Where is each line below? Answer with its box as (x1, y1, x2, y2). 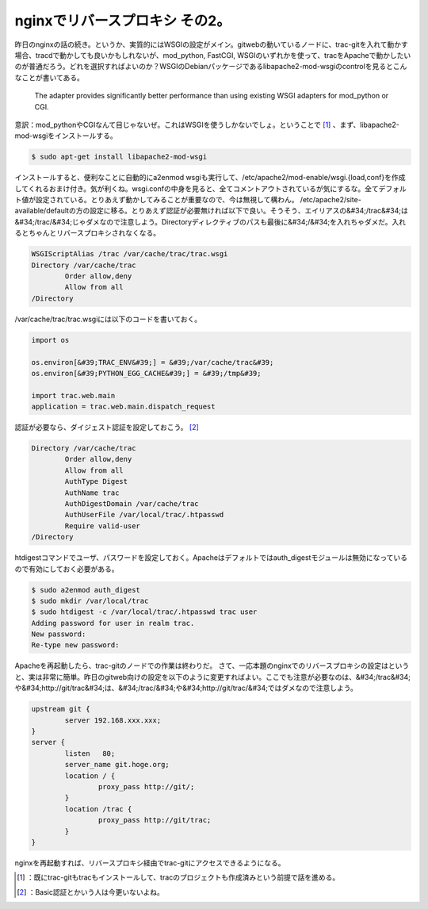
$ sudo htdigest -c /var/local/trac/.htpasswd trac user (31, 608, 258, 616)
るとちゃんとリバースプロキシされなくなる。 (14, 228, 161, 238)
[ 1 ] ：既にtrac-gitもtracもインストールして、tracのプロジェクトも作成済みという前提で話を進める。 (17, 873, 340, 882)
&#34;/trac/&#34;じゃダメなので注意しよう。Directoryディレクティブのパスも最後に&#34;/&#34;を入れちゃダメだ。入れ (14, 217, 407, 226)
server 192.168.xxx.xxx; (64, 715, 162, 725)
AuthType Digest (64, 477, 128, 486)
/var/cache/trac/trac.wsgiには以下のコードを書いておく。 (14, 314, 202, 324)
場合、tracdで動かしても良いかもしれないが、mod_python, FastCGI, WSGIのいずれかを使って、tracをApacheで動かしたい (14, 50, 411, 59)
